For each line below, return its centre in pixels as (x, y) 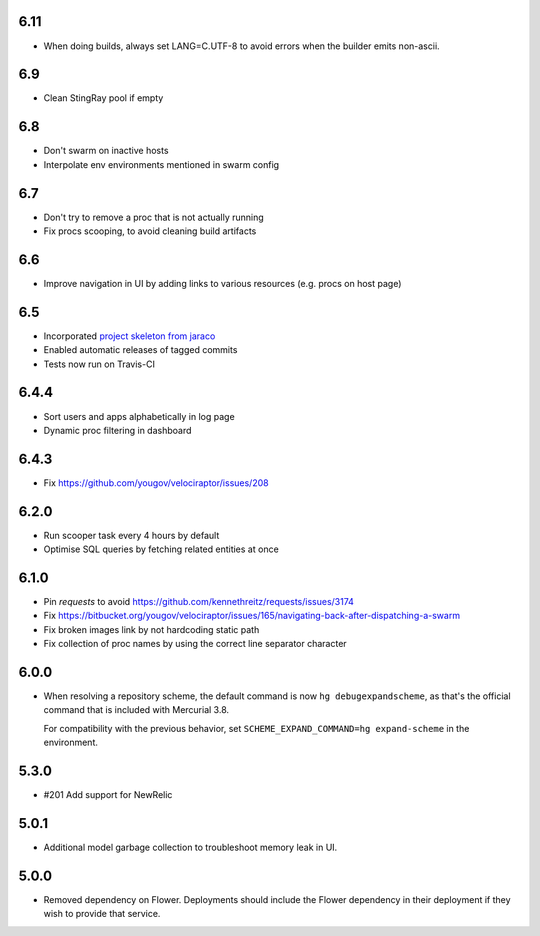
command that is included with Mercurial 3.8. (136, 710)
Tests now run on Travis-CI (99, 364)
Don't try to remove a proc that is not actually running (153, 217)
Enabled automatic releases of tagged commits (140, 350)
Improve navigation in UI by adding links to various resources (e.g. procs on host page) (222, 283)
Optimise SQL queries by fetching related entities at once (161, 549)
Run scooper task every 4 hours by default (131, 535)
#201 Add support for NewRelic (108, 795)
